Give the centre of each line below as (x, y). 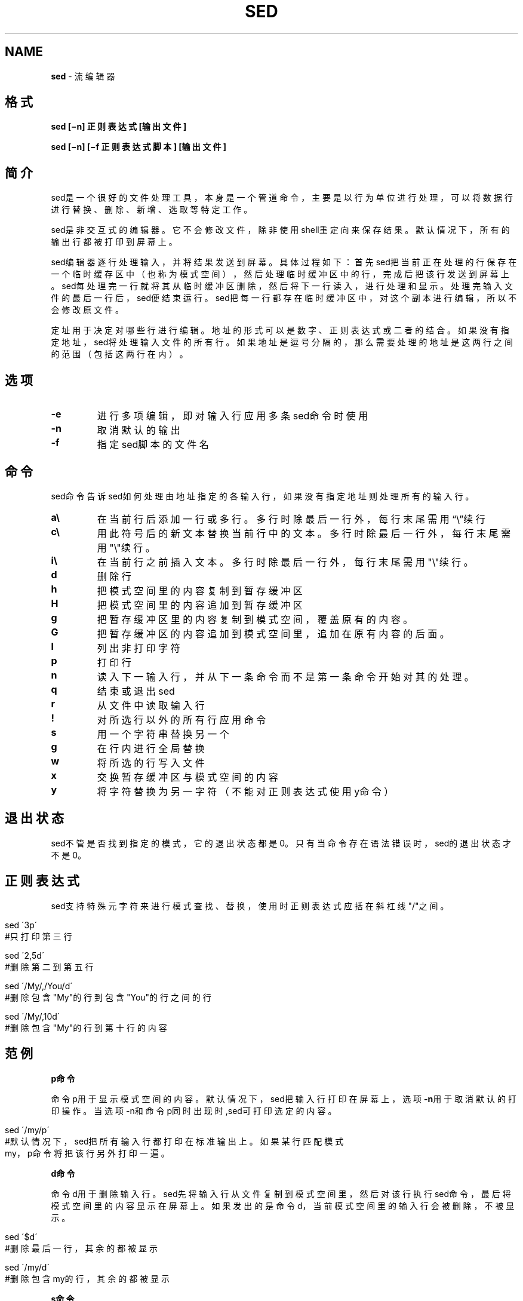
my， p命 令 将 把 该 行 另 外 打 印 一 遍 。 (87, 1153)
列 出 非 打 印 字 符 (139, 648)
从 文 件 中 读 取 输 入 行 (151, 705)
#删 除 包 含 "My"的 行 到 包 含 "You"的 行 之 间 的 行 (108, 997)
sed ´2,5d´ (25, 955)
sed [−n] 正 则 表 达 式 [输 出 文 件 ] (119, 127)
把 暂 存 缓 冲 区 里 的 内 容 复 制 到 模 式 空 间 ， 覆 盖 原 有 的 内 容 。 (255, 619)
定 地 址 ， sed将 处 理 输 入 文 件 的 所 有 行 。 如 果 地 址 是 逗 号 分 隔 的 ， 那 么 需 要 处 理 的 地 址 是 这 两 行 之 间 (282, 342)
